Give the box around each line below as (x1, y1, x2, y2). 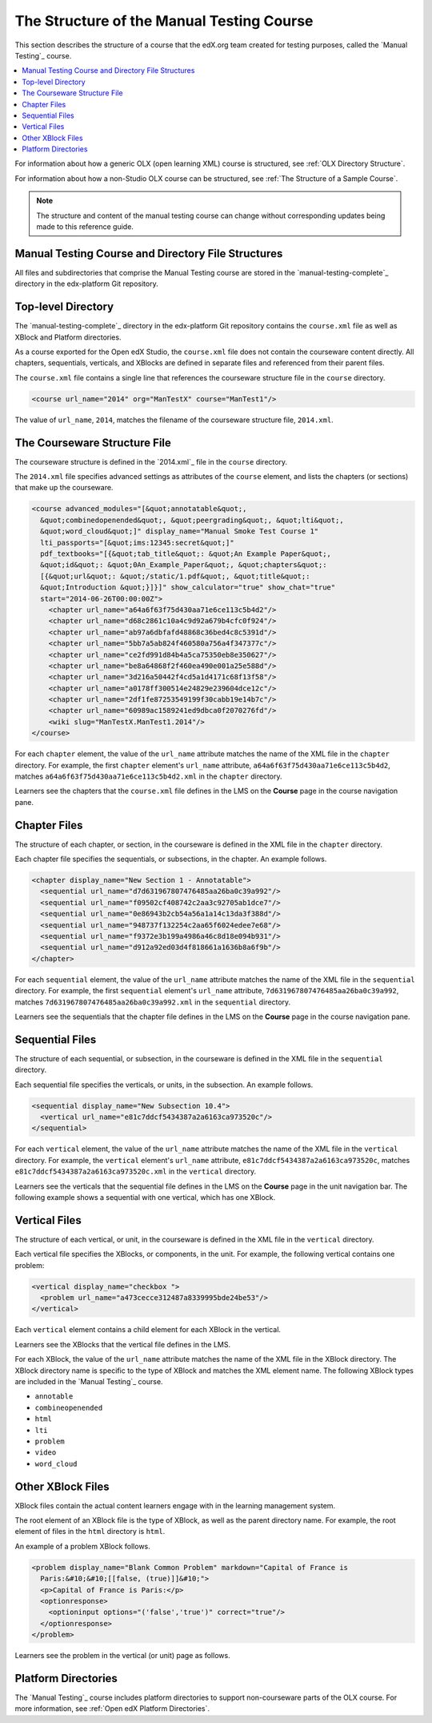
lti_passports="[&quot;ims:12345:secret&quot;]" (40, 537, 235, 547)
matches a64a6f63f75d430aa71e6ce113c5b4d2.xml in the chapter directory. (14, 771, 283, 781)
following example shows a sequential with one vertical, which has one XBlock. (14, 1192, 276, 1202)
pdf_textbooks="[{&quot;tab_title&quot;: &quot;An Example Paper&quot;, (40, 549, 332, 558)
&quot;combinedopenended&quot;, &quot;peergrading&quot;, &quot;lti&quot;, (40, 515, 344, 525)
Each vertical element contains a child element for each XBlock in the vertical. (14, 1325, 282, 1335)
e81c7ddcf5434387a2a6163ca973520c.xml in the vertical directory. (14, 1166, 257, 1177)
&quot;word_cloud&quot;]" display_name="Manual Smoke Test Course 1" (40, 527, 319, 536)
